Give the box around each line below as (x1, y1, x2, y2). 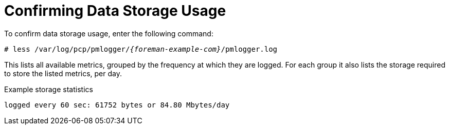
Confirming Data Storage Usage (4, 2, 226, 19)
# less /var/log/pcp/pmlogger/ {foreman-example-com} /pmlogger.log (4, 45, 278, 53)
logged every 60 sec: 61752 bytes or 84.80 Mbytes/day (4, 100, 230, 109)
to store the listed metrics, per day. (4, 69, 122, 78)
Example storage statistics (4, 84, 93, 94)
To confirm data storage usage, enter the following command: (4, 29, 213, 38)
